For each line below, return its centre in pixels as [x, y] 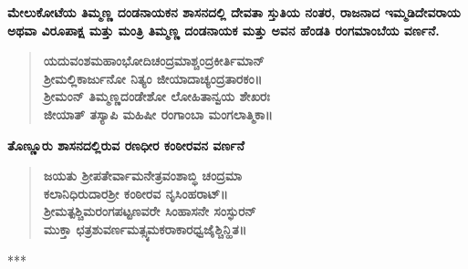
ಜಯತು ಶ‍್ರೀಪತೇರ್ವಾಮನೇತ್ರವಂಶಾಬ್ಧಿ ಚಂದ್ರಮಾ [143, 176]
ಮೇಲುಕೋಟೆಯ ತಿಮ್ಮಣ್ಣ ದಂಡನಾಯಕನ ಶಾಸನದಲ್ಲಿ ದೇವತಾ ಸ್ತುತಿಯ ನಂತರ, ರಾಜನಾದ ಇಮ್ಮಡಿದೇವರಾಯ [234, 12]
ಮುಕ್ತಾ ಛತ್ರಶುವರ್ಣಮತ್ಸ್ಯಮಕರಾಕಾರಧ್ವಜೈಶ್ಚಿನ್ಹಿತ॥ [145, 228]
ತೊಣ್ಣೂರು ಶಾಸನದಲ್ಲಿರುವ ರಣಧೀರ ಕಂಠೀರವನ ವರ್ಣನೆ [126, 145]
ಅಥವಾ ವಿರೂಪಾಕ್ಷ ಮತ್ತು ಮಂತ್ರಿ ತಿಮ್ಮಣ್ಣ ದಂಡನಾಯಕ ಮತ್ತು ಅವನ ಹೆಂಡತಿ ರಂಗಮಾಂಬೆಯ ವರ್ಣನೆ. [224, 30]
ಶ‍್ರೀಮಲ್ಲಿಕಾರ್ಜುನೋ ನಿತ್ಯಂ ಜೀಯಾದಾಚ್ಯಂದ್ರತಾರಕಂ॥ [153, 78]
